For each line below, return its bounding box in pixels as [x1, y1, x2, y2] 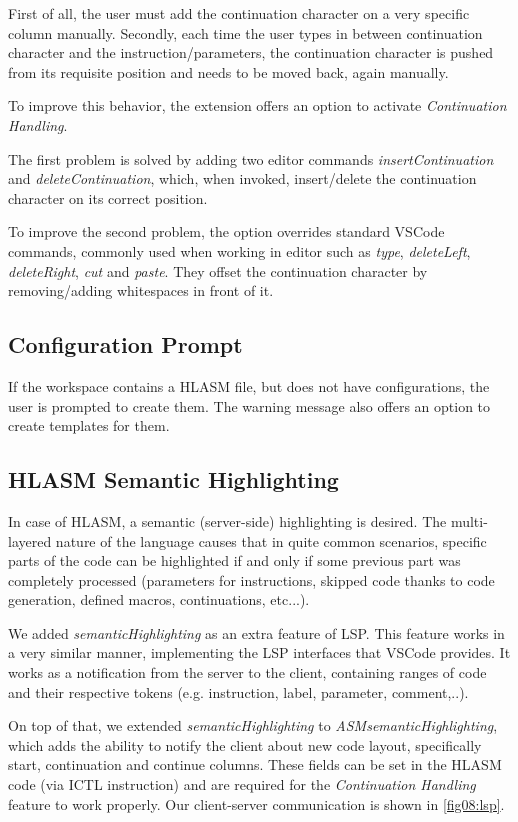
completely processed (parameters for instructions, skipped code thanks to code [8, 569, 495, 590]
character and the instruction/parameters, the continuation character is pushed [8, 42, 494, 63]
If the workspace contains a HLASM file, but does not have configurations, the [8, 375, 490, 396]
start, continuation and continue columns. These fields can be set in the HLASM [8, 754, 502, 775]
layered [8, 530, 52, 551]
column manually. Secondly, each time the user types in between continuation [8, 22, 483, 43]
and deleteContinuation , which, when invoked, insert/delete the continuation [8, 168, 477, 189]
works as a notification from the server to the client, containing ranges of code [8, 662, 487, 683]
